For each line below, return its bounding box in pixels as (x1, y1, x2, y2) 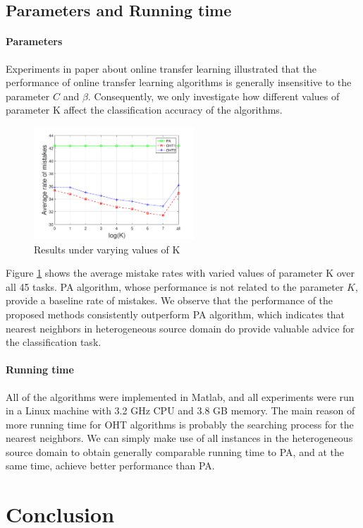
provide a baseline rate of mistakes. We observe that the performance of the (6, 293, 333, 308)
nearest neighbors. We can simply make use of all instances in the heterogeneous (6, 431, 353, 445)
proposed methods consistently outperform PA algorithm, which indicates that (6, 306, 345, 321)
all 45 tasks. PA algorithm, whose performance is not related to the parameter (6, 279, 344, 294)
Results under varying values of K (34, 241, 180, 256)
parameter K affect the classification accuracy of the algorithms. (6, 102, 283, 117)
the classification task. (6, 335, 101, 349)
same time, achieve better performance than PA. (6, 458, 215, 473)
